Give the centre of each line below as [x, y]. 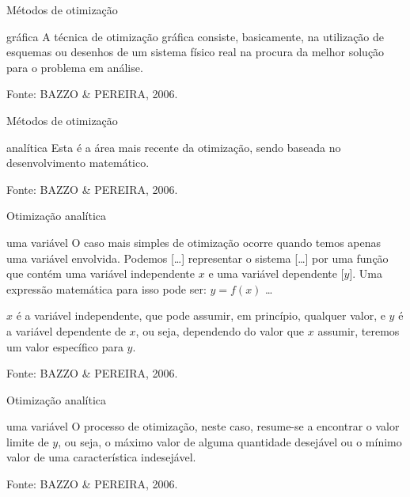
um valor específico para [65, 346]
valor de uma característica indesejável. [101, 457]
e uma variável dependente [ [276, 273]
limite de [28, 441]
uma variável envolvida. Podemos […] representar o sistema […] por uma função [197, 258]
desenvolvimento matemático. [78, 163]
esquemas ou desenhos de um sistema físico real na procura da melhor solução [196, 52]
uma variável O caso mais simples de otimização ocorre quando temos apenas [194, 242]
